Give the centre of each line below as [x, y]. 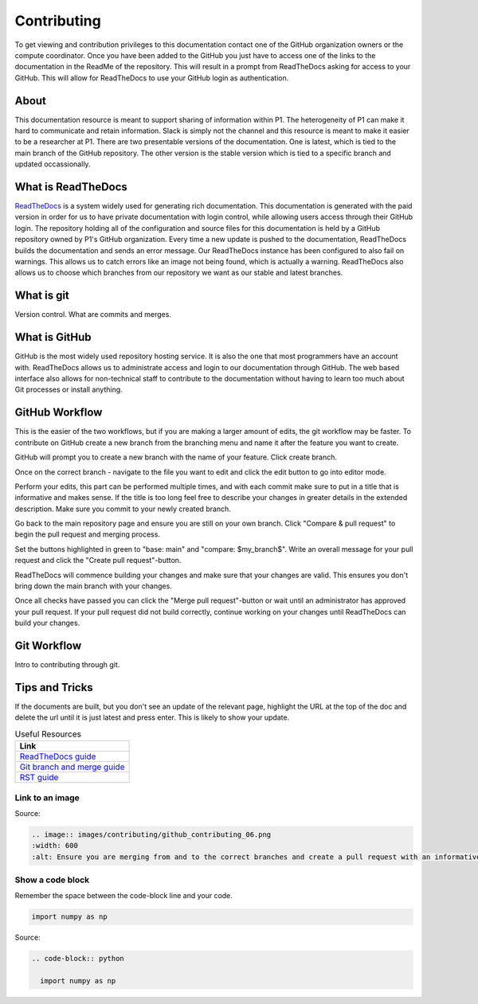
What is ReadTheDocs [71, 187]
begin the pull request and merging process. [88, 534]
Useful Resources [48, 734]
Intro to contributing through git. [67, 665]
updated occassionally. [53, 164]
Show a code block [52, 880]
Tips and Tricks [54, 688]
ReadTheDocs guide [58, 756]
